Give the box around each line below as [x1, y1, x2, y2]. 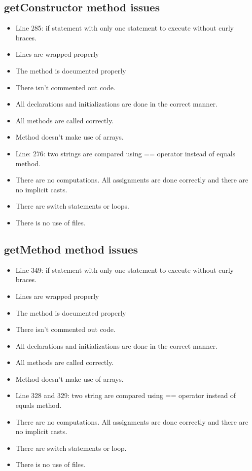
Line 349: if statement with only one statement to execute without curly [15, 264, 234, 275]
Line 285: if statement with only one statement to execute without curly [15, 23, 234, 33]
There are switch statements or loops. [15, 201, 130, 211]
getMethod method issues [4, 241, 138, 256]
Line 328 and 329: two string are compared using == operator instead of [15, 390, 236, 400]
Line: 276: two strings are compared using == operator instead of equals [15, 148, 236, 158]
